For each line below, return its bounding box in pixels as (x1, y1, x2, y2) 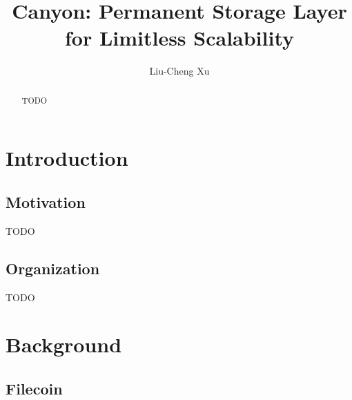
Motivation (6, 191, 86, 212)
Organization (6, 257, 100, 278)
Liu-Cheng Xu (149, 64, 210, 78)
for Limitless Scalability (64, 23, 295, 52)
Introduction (6, 144, 128, 172)
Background (6, 330, 122, 359)
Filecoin (6, 377, 63, 399)
